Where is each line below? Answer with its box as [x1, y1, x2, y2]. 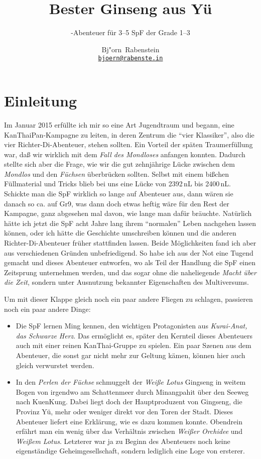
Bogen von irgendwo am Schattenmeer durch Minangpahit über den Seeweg [16, 386, 249, 397]
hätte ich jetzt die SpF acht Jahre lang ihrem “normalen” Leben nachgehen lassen [4, 217, 256, 228]
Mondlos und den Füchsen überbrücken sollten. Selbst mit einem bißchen [4, 168, 229, 179]
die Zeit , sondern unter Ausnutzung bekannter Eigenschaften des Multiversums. [4, 277, 249, 287]
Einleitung [4, 90, 77, 110]
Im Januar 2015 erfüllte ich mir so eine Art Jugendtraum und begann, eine [4, 119, 234, 130]
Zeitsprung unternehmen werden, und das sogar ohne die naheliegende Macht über [4, 267, 256, 277]
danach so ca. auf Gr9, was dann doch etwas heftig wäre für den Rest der [4, 198, 229, 208]
